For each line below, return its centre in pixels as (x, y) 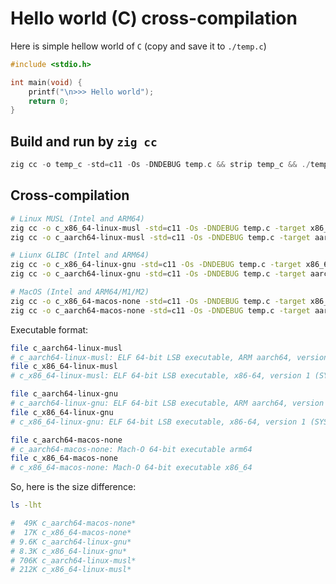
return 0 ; (49, 101)
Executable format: (49, 329)
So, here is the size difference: (73, 487)
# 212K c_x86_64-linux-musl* (71, 570)
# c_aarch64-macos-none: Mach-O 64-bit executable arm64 (131, 449)
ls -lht (26, 505)
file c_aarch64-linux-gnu (64, 394)
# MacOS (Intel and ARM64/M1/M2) (80, 292)
